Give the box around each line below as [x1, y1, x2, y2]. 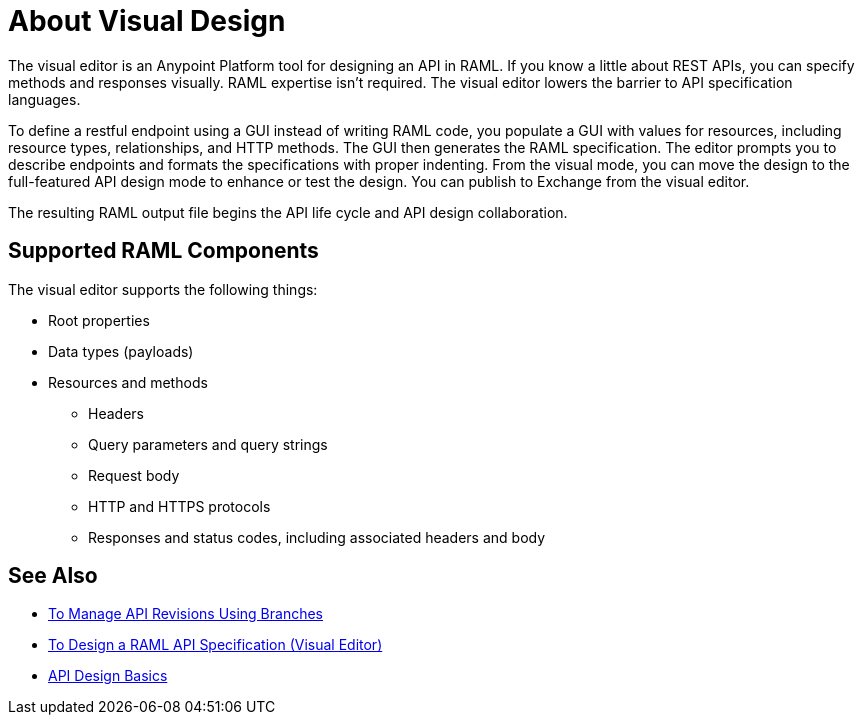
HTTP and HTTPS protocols [88, 497, 271, 515]
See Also [8, 563, 98, 589]
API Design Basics [48, 667, 168, 685]
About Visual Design [8, 4, 286, 38]
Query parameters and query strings [88, 435, 328, 453]
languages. [8, 90, 81, 108]
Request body [88, 466, 180, 484]
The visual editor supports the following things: [8, 280, 318, 298]
